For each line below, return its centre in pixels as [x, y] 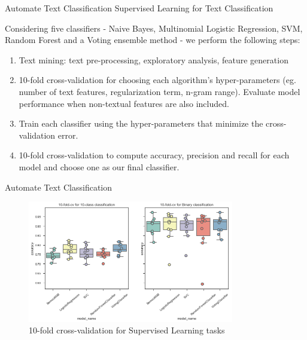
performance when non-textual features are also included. [124, 103]
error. [68, 135]
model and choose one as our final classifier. [99, 166]
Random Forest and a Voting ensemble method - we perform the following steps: [153, 40]
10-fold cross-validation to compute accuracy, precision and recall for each [154, 155]
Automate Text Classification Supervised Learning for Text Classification [139, 8]
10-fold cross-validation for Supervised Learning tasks [127, 330]
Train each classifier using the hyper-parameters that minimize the [141, 123]
